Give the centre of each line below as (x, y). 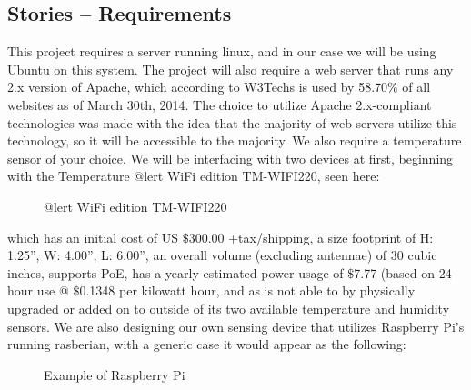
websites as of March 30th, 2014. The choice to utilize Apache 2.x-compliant (220, 104)
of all (416, 87)
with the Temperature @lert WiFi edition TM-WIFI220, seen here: (194, 176)
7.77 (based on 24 (403, 272)
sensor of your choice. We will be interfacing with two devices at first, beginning (230, 158)
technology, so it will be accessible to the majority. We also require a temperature (235, 140)
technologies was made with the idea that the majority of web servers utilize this (232, 122)
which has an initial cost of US (93, 237)
